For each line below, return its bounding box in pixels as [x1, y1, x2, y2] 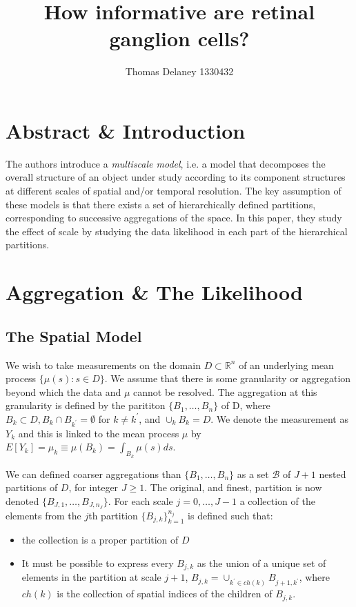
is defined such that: [188, 508, 273, 522]
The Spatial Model [6, 325, 142, 346]
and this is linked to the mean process [18, 426, 179, 440]
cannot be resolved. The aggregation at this [133, 384, 317, 399]
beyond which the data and [6, 384, 121, 399]
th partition [88, 508, 138, 522]
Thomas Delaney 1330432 [125, 64, 234, 79]
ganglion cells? [109, 24, 250, 52]
